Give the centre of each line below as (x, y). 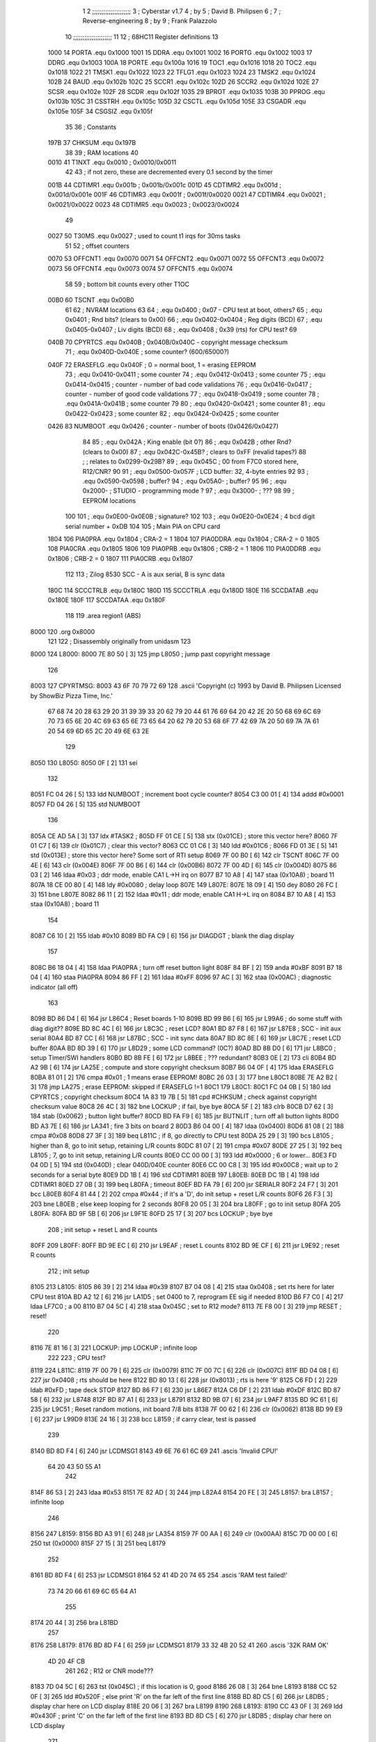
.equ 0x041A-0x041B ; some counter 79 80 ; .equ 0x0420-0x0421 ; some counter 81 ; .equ (195, 403)
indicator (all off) (54, 987)
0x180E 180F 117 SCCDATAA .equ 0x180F (107, 600)
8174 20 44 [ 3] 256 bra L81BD (74, 1623)
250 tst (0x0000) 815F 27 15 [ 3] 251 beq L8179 (98, 1543)
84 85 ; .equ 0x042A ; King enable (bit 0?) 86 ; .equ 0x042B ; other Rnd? (187, 442)
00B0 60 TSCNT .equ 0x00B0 (91, 300)
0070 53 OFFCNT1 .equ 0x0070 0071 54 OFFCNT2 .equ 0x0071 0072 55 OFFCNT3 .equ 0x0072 (186, 259)
